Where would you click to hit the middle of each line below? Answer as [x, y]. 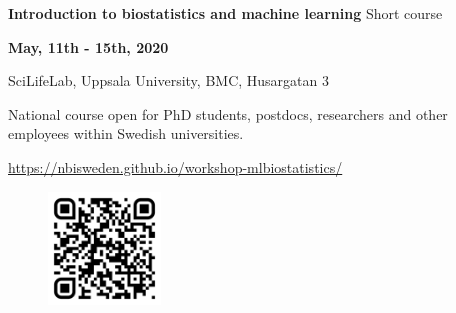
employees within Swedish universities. [126, 133]
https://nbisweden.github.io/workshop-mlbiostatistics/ [175, 166]
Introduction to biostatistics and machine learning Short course [225, 13]
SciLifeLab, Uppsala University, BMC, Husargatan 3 [168, 80]
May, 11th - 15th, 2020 [88, 46]
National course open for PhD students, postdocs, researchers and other [228, 113]
